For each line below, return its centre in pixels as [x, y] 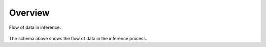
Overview [29, 13]
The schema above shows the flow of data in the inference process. [78, 38]
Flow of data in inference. [35, 27]
